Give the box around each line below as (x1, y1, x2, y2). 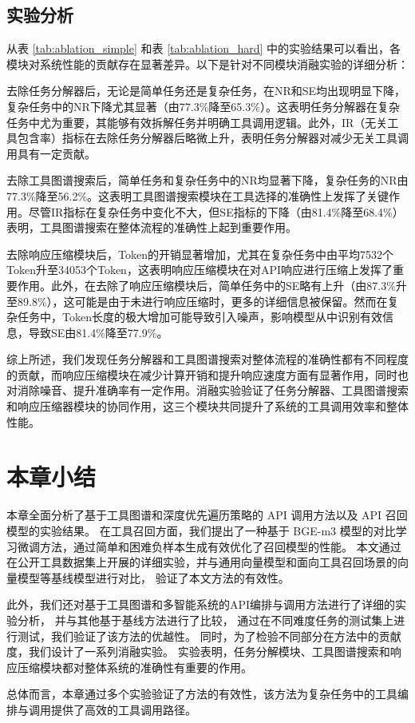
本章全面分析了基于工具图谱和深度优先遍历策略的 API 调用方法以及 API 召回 (6, 506, 408, 523)
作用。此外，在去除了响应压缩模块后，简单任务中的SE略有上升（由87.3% (17, 276, 396, 293)
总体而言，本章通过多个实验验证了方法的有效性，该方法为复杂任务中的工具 (6, 685, 397, 702)
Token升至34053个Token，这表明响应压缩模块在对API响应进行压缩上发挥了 (6, 261, 393, 278)
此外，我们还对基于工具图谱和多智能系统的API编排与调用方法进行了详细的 (6, 596, 396, 613)
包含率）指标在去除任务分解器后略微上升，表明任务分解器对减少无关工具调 (17, 129, 409, 146)
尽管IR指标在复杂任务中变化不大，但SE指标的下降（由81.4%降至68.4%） (28, 203, 404, 220)
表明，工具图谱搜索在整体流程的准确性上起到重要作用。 (6, 219, 297, 236)
